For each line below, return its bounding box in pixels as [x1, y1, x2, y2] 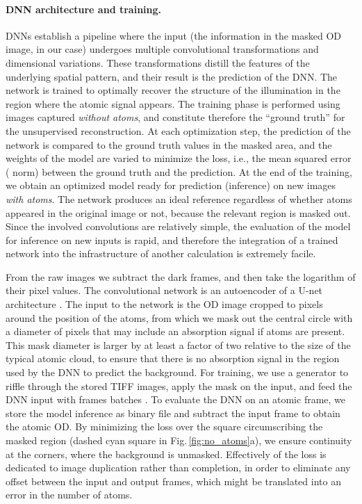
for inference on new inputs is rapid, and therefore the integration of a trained [6, 232, 338, 247]
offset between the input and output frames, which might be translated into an [6, 473, 341, 488]
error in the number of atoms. [6, 487, 133, 502]
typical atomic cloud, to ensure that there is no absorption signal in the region [6, 351, 340, 366]
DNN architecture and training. [6, 1, 161, 16]
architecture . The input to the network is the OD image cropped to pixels [6, 297, 323, 311]
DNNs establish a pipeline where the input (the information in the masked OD [6, 28, 342, 42]
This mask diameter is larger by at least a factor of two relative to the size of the [6, 337, 351, 352]
